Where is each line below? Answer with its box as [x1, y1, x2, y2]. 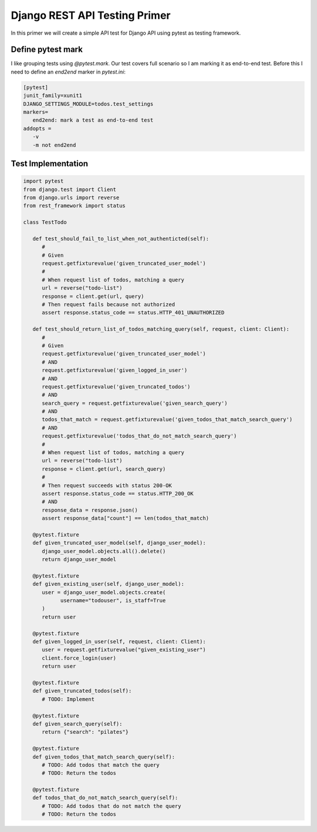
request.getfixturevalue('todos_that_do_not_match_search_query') [42, 432, 237, 440]
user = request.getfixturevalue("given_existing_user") [42, 646, 206, 653]
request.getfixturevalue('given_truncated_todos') [42, 383, 191, 390]
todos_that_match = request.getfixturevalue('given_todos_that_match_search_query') [42, 416, 293, 423]
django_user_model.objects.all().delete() [42, 548, 166, 555]
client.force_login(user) [42, 655, 117, 661]
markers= [23, 109, 49, 115]
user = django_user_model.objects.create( [42, 589, 166, 596]
